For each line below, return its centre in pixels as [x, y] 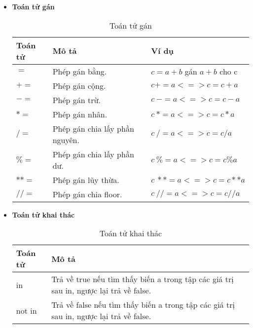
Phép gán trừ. [76, 100]
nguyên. [66, 140]
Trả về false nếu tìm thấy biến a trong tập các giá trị [143, 305]
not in [26, 310]
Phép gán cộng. [79, 85]
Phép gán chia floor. [87, 194]
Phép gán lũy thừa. [86, 180]
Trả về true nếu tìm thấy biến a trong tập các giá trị [143, 279]
